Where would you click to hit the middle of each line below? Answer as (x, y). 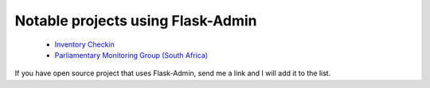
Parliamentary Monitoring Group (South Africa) (131, 55)
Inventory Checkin (84, 44)
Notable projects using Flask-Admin (136, 21)
